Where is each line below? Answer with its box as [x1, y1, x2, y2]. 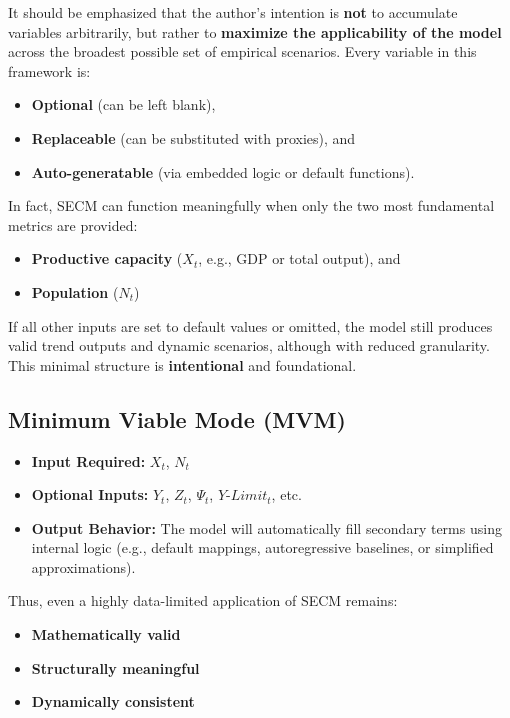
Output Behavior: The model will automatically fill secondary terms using [31, 517, 502, 538]
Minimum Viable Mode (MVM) [8, 403, 346, 434]
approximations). [31, 556, 136, 577]
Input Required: [31, 450, 146, 471]
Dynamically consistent [31, 691, 195, 712]
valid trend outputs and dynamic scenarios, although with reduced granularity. [8, 335, 490, 356]
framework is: [8, 60, 91, 81]
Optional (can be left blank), [31, 94, 216, 115]
